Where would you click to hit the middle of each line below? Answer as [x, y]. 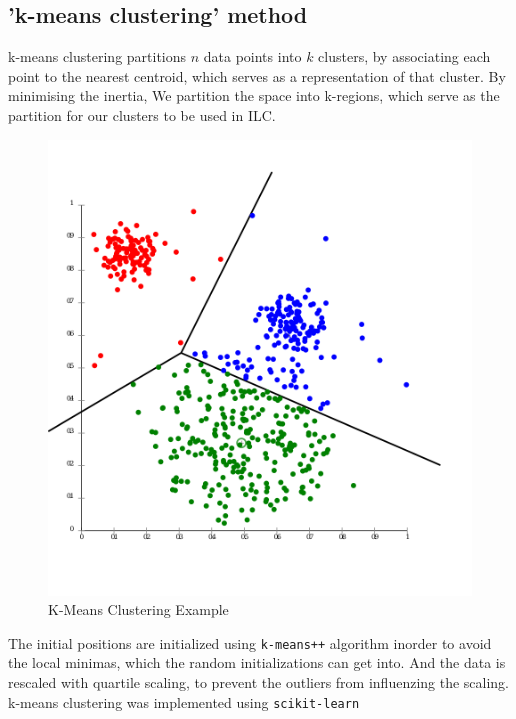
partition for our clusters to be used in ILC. [142, 114]
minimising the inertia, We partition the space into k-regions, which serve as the [254, 95]
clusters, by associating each [404, 56]
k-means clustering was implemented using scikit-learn [184, 701]
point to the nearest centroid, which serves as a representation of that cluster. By [257, 75]
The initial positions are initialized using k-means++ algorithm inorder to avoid [250, 642]
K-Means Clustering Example [138, 609]
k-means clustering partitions [97, 56]
